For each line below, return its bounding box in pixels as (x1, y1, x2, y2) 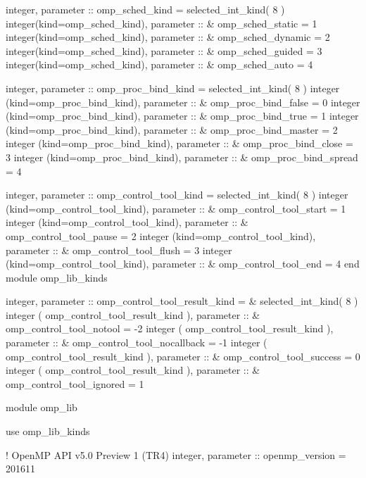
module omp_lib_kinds (6, 270, 108, 284)
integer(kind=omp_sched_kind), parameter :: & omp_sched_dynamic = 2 (6, 30, 330, 44)
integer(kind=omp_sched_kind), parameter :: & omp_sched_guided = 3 (6, 43, 322, 58)
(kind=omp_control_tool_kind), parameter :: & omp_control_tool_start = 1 (6, 201, 346, 215)
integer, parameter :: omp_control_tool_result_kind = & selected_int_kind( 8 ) (6, 294, 358, 308)
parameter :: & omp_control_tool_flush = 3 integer (6, 242, 232, 257)
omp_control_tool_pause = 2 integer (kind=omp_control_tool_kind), (6, 228, 316, 243)
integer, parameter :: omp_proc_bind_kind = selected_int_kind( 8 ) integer (6, 80, 340, 95)
